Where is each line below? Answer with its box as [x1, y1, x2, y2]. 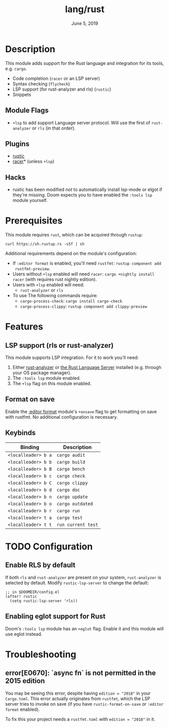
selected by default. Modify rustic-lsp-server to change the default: [5, 580, 149, 586]
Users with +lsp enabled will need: [12, 282, 85, 288]
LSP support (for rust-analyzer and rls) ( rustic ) [12, 86, 111, 92]
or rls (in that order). [32, 125, 76, 131]
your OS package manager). [12, 370, 72, 376]
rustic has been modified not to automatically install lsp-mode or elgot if [12, 186, 162, 193]
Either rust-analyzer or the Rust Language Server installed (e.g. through [12, 365, 161, 371]
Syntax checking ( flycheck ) [12, 80, 70, 87]
